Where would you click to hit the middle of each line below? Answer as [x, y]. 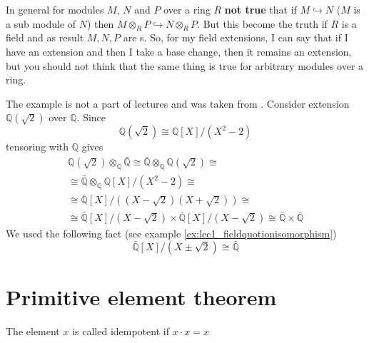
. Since [91, 117]
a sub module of [41, 23]
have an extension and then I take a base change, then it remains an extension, [179, 51]
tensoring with [37, 147]
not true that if [261, 9]
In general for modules [55, 9]
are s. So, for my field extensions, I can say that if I [236, 37]
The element [33, 331]
